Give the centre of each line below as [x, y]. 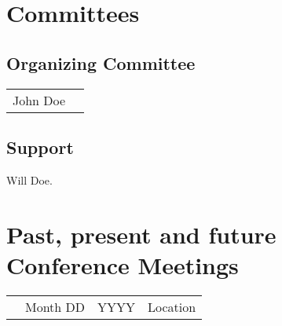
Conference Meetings [123, 264]
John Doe [39, 100]
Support [40, 147]
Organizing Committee [101, 62]
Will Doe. [29, 179]
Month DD [55, 306]
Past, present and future [141, 234]
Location [172, 306]
